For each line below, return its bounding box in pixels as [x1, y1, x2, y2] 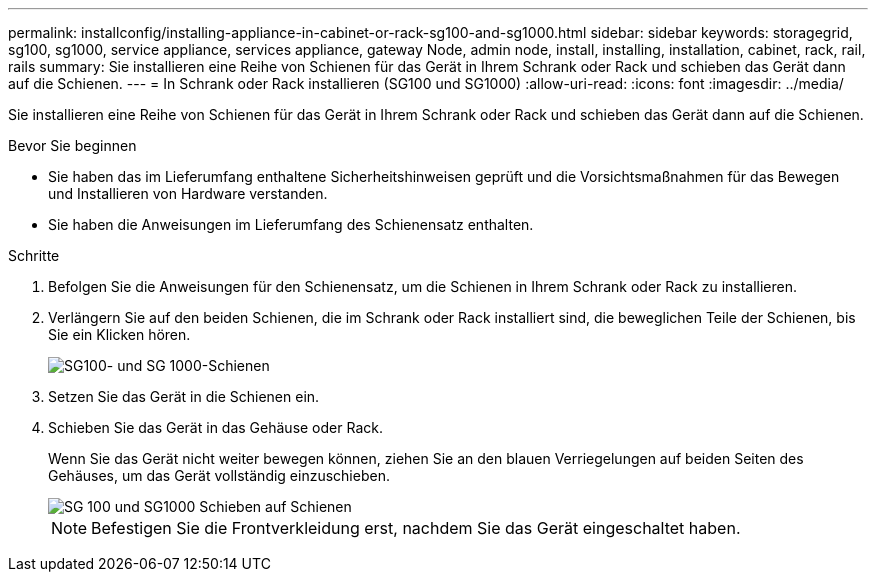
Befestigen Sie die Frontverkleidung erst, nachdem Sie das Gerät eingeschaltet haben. [91, 518, 741, 538]
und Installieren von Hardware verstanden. [48, 185, 328, 202]
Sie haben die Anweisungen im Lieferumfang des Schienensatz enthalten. [48, 216, 534, 233]
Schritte [8, 247, 60, 264]
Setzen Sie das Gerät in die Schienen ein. [48, 388, 320, 405]
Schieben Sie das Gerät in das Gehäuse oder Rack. [48, 419, 383, 436]
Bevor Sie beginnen [8, 137, 137, 154]
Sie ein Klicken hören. [48, 326, 191, 343]
